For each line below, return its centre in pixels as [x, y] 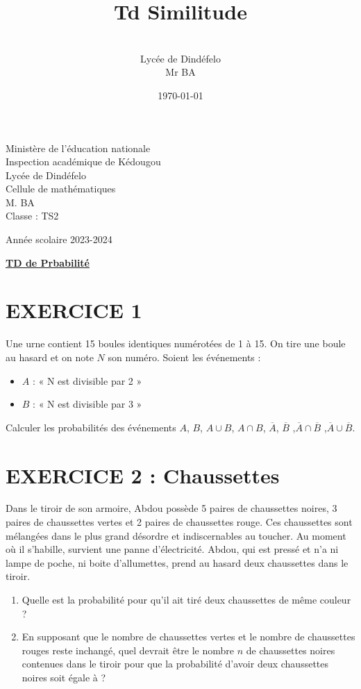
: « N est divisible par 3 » [87, 404]
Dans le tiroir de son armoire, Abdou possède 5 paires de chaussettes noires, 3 [171, 508]
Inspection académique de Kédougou [83, 161]
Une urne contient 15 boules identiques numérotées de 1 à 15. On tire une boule [176, 343]
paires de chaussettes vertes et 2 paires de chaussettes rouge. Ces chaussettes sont [179, 522]
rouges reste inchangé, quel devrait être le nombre [128, 650]
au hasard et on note [50, 357]
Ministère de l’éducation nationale [78, 148]
